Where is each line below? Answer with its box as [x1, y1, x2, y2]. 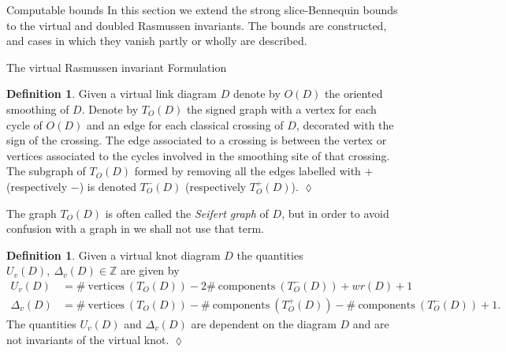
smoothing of [6, 100, 69, 117]
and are [352, 315, 389, 331]
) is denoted [79, 178, 137, 194]
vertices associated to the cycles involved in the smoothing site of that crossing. [6, 147, 390, 163]
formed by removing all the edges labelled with [134, 163, 361, 179]
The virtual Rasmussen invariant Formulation [6, 58, 227, 75]
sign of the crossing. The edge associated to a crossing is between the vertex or [6, 132, 387, 148]
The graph [6, 204, 57, 221]
